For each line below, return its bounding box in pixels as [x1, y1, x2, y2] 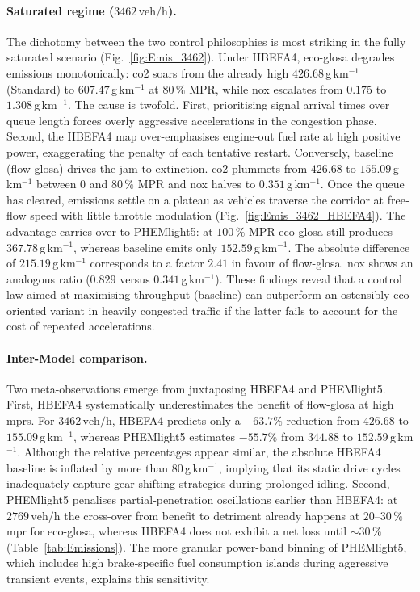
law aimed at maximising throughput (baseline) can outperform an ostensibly [6, 286, 390, 303]
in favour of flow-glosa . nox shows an [231, 254, 414, 271]
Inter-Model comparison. [6, 349, 148, 366]
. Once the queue [320, 175, 405, 192]
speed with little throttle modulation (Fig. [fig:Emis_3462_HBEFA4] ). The [30, 207, 406, 224]
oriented [6, 301, 47, 318]
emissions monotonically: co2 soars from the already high [6, 64, 289, 81]
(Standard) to [6, 80, 75, 97]
